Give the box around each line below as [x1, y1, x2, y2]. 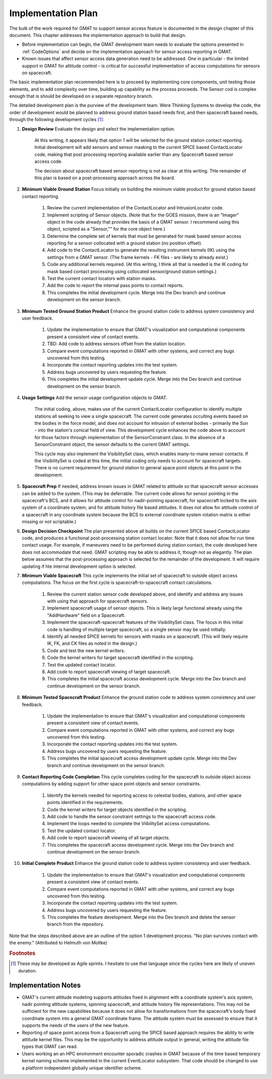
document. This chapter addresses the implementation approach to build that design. [9, 32, 186, 38]
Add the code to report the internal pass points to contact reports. [47, 283, 184, 289]
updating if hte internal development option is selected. [22, 563, 137, 569]
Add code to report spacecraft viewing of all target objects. [47, 835, 170, 841]
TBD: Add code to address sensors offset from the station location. [47, 341, 186, 347]
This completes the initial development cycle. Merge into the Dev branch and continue [47, 289, 226, 295]
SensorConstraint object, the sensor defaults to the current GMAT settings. [34, 442, 190, 448]
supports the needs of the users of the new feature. [22, 1022, 129, 1029]
